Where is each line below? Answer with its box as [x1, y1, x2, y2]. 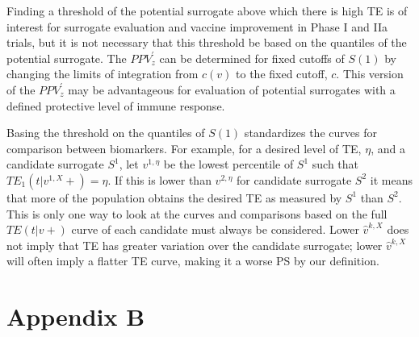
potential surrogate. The [6, 49, 127, 66]
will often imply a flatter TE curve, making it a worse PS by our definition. [6, 252, 379, 269]
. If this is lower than [107, 171, 212, 188]
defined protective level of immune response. [6, 97, 225, 114]
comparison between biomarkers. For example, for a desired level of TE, [6, 139, 362, 156]
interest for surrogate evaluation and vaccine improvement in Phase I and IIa [6, 18, 388, 35]
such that [312, 156, 359, 173]
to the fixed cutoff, [236, 65, 328, 82]
